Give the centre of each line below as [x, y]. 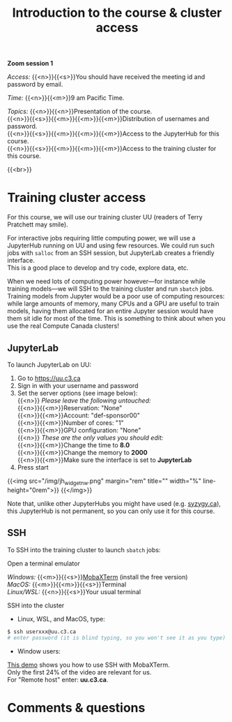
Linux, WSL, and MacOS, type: [61, 619]
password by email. [35, 85]
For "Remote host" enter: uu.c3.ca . [58, 680]
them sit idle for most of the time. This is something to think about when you [116, 319]
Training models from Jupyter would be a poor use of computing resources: [116, 296]
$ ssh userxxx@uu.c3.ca [42, 631]
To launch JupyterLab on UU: [49, 364]
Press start [33, 467]
